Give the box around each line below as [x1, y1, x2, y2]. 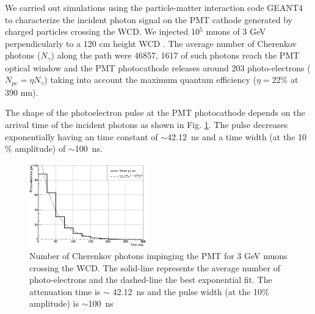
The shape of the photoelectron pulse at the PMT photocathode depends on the [5, 106, 305, 119]
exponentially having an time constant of [5, 130, 158, 143]
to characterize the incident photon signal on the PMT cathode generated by [5, 13, 292, 26]
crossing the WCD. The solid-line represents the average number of [29, 261, 281, 274]
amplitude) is [29, 297, 79, 310]
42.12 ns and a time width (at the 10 [167, 130, 307, 143]
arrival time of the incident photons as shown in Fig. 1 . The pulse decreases [5, 118, 288, 131]
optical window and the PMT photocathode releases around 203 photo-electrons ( [5, 61, 311, 74]
